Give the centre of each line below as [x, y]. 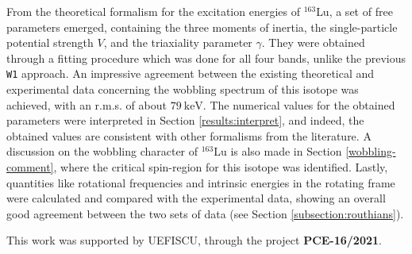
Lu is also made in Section [278, 151]
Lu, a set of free [354, 11]
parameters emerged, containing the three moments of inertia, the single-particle [202, 27]
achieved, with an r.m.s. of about [87, 104]
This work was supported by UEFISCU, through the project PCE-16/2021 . [194, 240]
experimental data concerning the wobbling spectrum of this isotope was [183, 89]
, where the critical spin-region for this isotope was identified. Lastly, [221, 167]
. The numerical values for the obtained [299, 104]
